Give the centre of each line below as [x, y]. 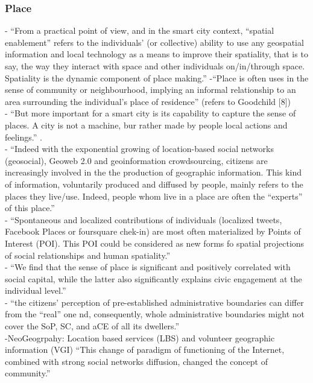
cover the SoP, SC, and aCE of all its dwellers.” [92, 326]
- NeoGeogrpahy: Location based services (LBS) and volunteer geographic [140, 337]
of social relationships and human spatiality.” [88, 255]
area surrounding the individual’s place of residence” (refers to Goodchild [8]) [148, 101]
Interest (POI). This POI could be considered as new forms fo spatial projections [155, 243]
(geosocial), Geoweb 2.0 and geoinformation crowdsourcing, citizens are [136, 160]
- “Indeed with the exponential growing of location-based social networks [139, 149]
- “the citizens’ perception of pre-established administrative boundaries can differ [154, 302]
